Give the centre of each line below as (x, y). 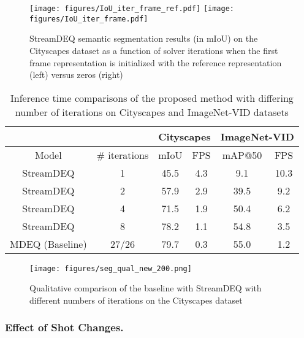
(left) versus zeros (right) (76, 75)
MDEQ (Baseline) (48, 244)
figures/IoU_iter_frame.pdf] (89, 19)
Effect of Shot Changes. (64, 327)
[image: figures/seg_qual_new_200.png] (111, 268)
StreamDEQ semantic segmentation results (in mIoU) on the (144, 38)
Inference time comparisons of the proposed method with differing (152, 98)
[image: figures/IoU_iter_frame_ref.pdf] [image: (132, 9)
